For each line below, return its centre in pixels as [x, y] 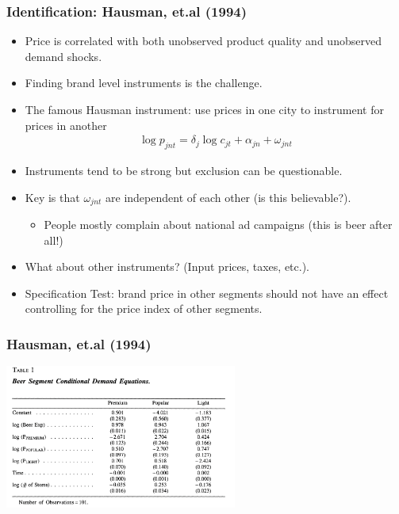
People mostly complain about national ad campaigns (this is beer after [218, 225]
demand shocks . [63, 56]
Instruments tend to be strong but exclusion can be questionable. [184, 171]
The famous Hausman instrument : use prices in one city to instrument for [204, 109]
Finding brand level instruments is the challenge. [144, 83]
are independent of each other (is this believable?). [228, 197]
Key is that [52, 197]
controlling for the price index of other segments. [144, 308]
